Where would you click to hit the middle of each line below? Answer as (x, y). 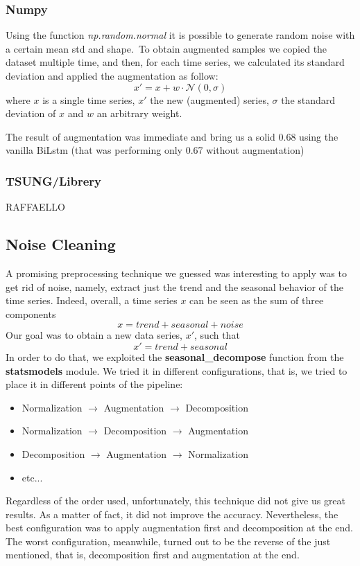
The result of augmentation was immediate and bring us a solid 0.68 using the (172, 136)
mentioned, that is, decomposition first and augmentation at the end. (153, 555)
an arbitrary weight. (139, 113)
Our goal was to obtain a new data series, (94, 335)
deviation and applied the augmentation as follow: (112, 76)
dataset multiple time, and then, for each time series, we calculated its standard (175, 62)
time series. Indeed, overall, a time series (92, 300)
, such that (217, 335)
